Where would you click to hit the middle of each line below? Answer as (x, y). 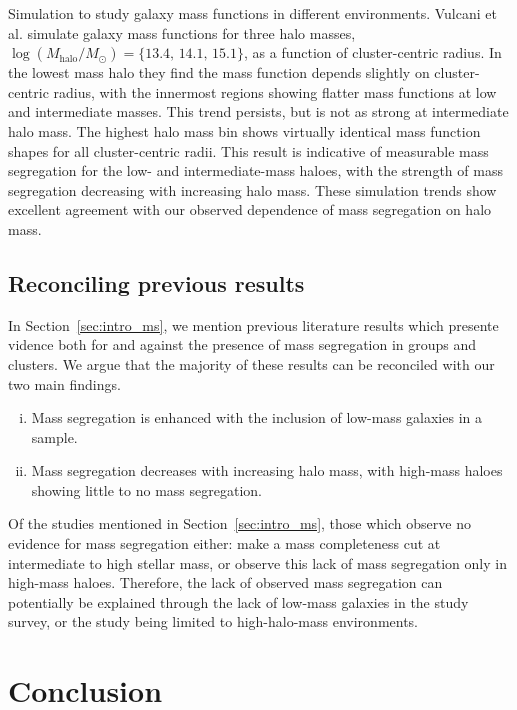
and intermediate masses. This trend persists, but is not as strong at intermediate (258, 111)
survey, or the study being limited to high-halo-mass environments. (213, 621)
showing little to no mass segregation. (146, 489)
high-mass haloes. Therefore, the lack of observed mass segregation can (225, 582)
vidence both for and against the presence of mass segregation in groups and (242, 344)
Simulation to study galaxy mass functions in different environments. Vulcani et (252, 13)
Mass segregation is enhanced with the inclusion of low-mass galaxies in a (256, 417)
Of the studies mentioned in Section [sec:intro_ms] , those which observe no (239, 523)
